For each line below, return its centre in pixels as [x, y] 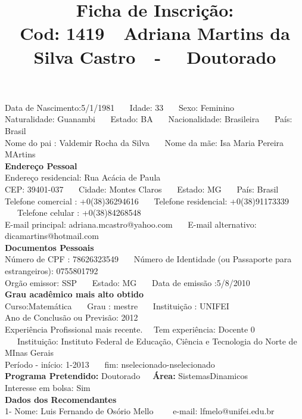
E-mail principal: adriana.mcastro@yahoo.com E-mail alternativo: [131, 224]
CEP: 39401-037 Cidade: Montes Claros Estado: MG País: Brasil [142, 189]
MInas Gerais [29, 353]
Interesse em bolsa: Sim [48, 387]
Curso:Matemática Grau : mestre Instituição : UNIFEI [117, 305]
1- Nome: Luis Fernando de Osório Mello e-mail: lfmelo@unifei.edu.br [140, 411]
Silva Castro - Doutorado [155, 56]
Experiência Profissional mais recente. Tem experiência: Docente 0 [130, 329]
